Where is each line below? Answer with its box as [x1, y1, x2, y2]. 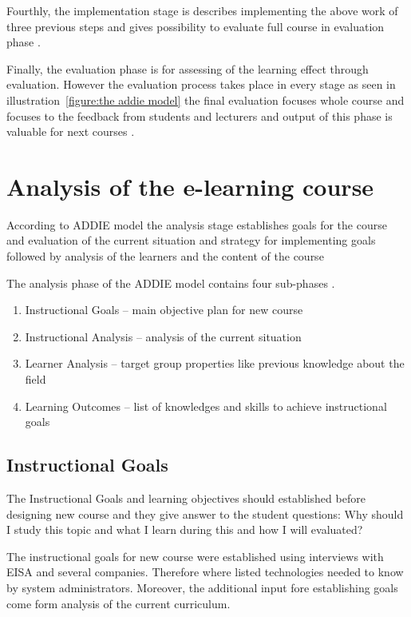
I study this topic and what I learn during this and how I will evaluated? [6, 521, 363, 538]
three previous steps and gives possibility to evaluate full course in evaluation [6, 18, 385, 34]
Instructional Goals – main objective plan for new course [25, 301, 303, 318]
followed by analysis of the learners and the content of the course [6, 248, 324, 265]
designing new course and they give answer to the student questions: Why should [6, 505, 404, 522]
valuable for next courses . [6, 123, 135, 140]
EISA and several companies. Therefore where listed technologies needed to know [6, 563, 404, 580]
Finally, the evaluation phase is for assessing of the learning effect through [6, 60, 369, 77]
